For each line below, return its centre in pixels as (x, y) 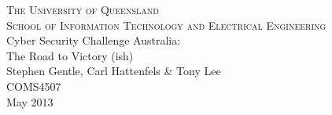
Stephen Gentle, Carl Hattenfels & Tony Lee (114, 71)
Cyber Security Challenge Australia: (94, 40)
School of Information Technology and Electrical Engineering (166, 25)
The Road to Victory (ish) (70, 55)
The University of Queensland (83, 9)
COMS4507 (34, 86)
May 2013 (30, 101)
